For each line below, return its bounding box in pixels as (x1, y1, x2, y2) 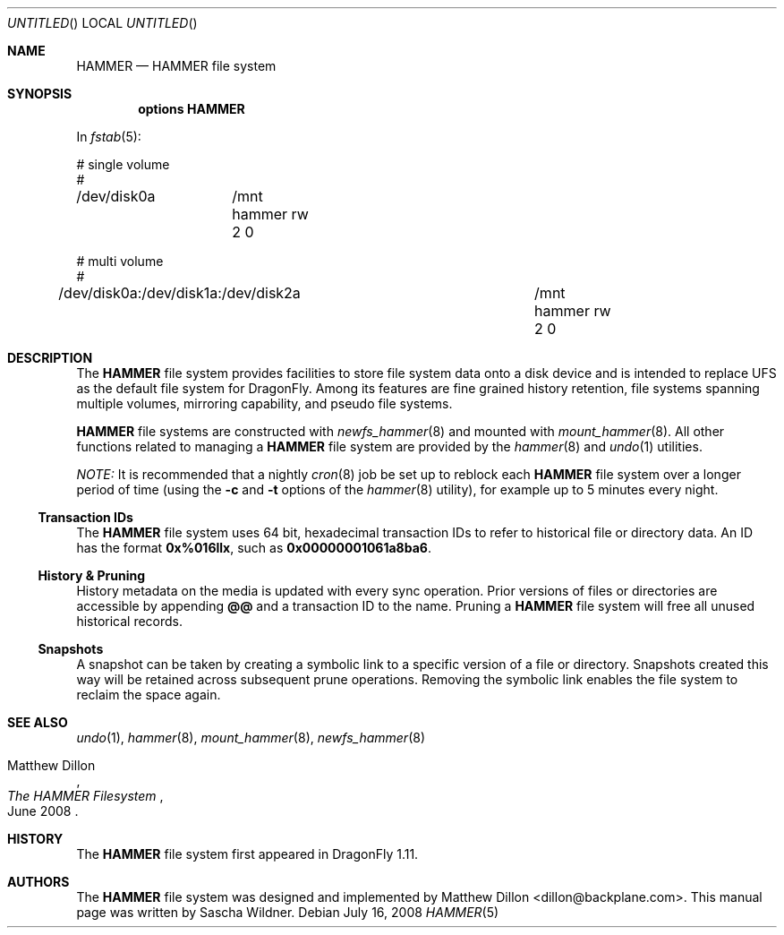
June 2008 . (7, 803, 79, 819)
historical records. (76, 613, 183, 629)
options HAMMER (138, 101, 245, 116)
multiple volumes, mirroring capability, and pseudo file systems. (76, 396, 453, 411)
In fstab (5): (76, 129, 141, 144)
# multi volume (76, 253, 164, 269)
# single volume (76, 157, 170, 172)
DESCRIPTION (7, 350, 93, 365)
